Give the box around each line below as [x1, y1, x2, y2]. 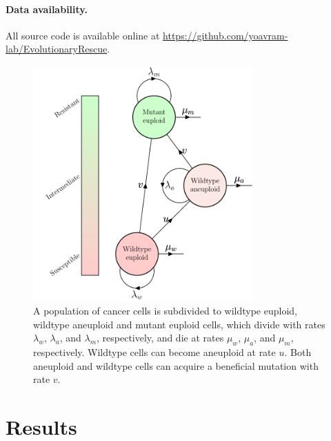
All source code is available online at [6, 28, 160, 42]
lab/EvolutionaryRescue [6, 41, 108, 56]
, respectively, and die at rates [97, 330, 224, 345]
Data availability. [6, 1, 88, 16]
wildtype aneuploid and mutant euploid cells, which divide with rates [33, 317, 325, 331]
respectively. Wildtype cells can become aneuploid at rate [33, 345, 276, 359]
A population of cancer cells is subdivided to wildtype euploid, [33, 303, 297, 318]
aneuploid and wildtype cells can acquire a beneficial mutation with [33, 358, 319, 373]
